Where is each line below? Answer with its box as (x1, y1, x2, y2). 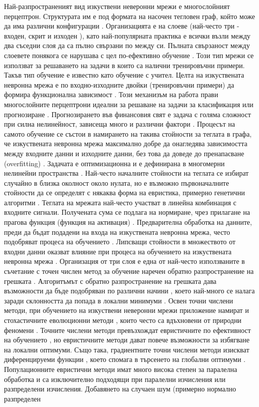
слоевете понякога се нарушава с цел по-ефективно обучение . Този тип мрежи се (4, 50, 254, 60)
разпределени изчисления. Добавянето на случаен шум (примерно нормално (4, 383, 236, 394)
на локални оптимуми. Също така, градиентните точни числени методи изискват (4, 344, 249, 354)
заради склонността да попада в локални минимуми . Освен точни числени (4, 295, 233, 305)
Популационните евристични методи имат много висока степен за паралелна (4, 363, 237, 374)
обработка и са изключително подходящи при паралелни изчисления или (4, 373, 226, 384)
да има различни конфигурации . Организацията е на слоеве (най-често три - (4, 21, 239, 31)
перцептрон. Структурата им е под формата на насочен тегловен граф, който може (4, 11, 255, 21)
